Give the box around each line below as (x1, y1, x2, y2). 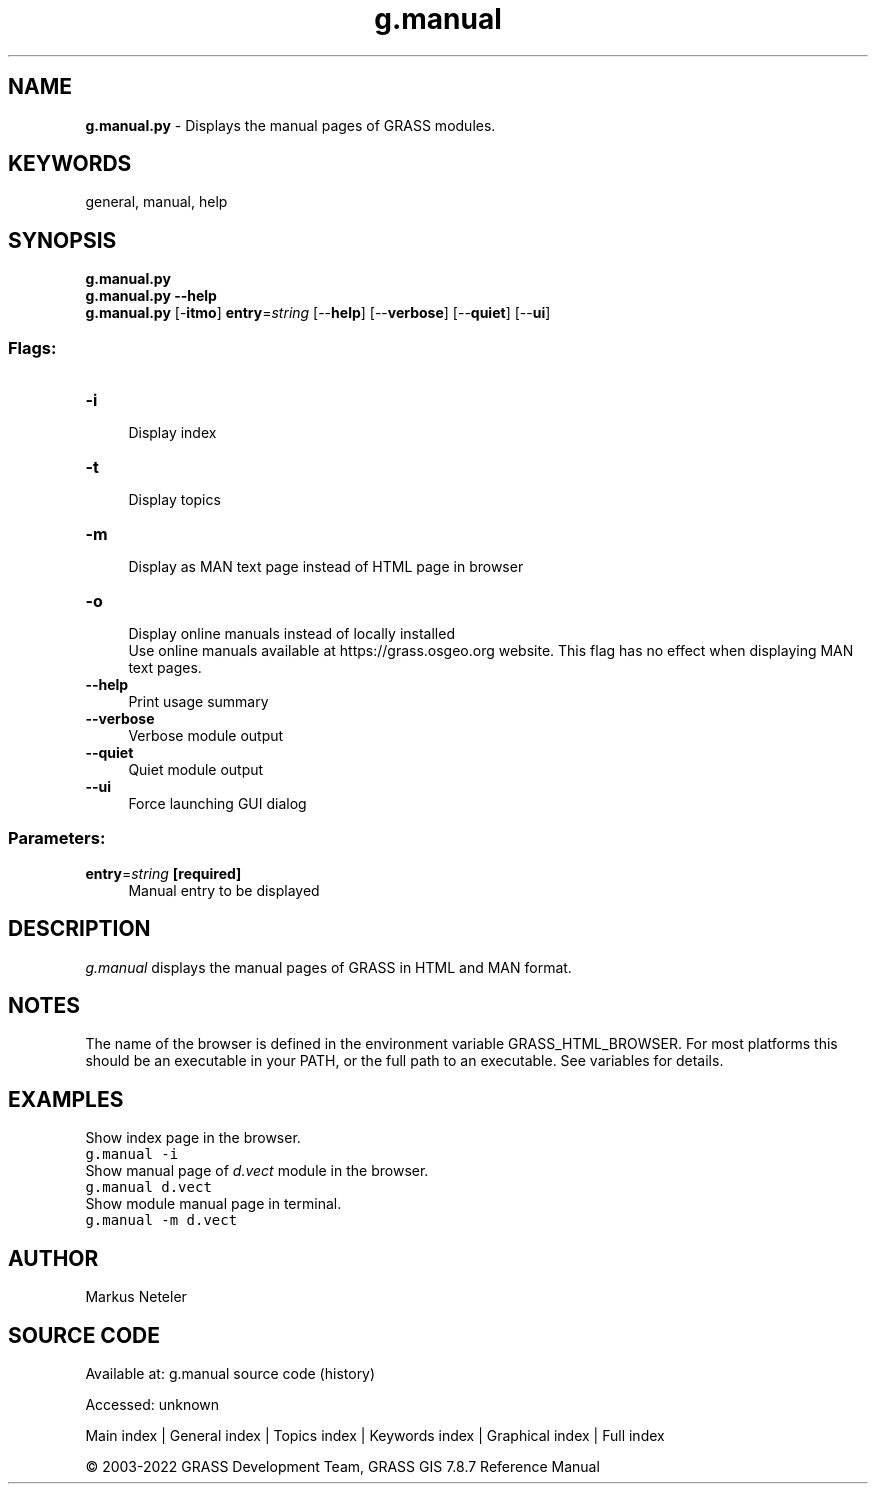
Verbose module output (128, 727, 284, 745)
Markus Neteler (85, 1288, 187, 1306)
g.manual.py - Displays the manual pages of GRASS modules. (85, 116, 496, 134)
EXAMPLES (8, 1086, 124, 1112)
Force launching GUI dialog (128, 795, 307, 813)
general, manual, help (85, 193, 228, 211)
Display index (128, 424, 217, 442)
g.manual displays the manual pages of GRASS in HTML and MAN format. (85, 958, 572, 976)
